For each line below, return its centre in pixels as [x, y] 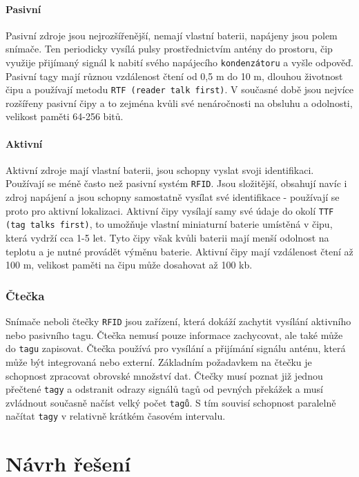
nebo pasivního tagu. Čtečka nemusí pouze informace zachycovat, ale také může [174, 334]
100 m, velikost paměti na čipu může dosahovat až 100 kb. [129, 265]
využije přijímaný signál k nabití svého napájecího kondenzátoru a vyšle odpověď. [179, 62]
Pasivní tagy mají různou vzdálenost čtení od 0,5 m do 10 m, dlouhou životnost [174, 76]
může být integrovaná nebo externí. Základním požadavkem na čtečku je [159, 361]
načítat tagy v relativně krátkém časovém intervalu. [116, 416]
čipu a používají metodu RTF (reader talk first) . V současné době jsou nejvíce [180, 89]
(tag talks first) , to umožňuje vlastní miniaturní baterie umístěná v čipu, [169, 224]
